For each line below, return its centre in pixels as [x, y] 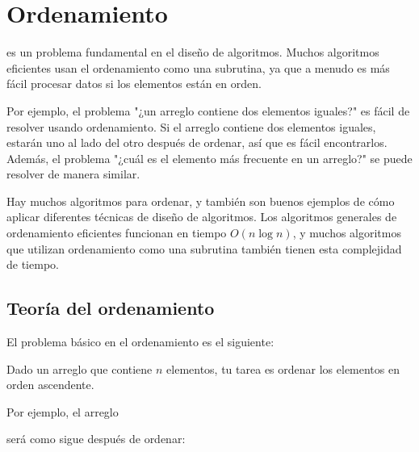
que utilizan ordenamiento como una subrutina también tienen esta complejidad [204, 248]
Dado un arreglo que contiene [80, 368]
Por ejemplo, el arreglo [63, 411]
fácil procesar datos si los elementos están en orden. [134, 84]
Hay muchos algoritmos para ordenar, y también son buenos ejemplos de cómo [201, 201]
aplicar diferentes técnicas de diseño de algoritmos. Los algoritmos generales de [202, 217]
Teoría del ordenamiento [111, 308]
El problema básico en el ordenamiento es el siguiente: [140, 342]
